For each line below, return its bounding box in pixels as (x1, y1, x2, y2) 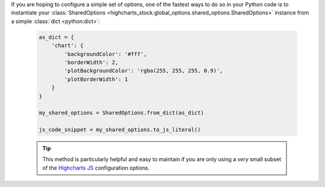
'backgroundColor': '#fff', (64, 51, 147, 57)
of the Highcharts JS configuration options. (42, 164, 150, 171)
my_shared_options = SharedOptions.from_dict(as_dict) (39, 109, 204, 117)
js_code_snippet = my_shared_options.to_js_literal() (39, 126, 201, 133)
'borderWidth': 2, (64, 59, 119, 66)
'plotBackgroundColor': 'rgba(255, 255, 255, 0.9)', (64, 67, 223, 75)
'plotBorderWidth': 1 (64, 76, 128, 82)
